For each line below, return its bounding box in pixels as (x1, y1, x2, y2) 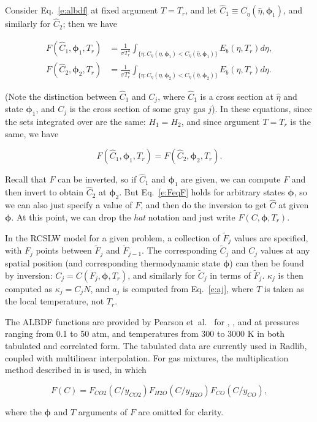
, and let (185, 4, 217, 17)
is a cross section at (200, 89, 273, 102)
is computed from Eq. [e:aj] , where (123, 282, 254, 295)
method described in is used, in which (5, 363, 147, 376)
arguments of (78, 405, 128, 418)
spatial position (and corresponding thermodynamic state (5, 256, 221, 269)
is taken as (264, 282, 304, 295)
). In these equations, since (212, 102, 312, 115)
